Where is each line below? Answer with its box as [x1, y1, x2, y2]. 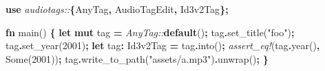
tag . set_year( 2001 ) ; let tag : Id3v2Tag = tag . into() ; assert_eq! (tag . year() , [6, 38, 320, 53]
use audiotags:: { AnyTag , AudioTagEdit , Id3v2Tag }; [6, 2, 229, 16]
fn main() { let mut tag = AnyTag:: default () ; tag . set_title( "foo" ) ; [6, 25, 295, 39]
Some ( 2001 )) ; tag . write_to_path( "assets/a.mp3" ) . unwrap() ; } [6, 51, 269, 66]
